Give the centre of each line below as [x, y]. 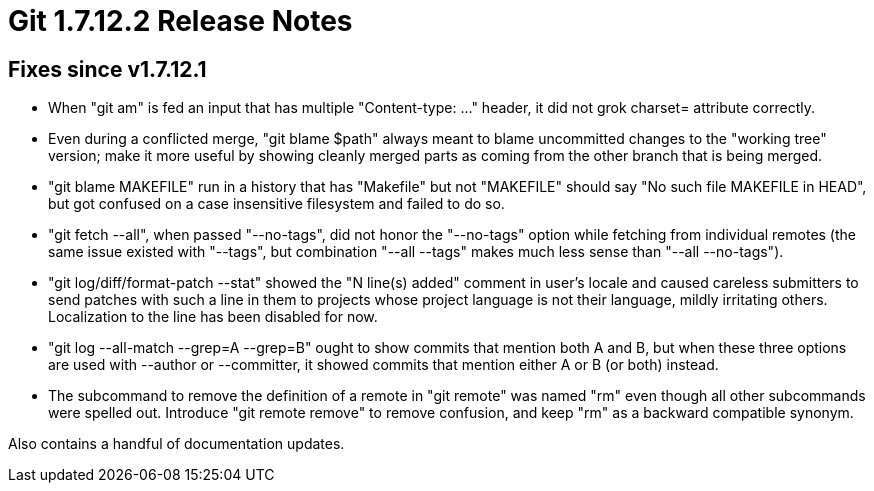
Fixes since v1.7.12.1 [107, 69]
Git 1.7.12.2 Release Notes [180, 21]
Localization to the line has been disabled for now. [213, 317]
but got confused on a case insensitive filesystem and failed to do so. [276, 204]
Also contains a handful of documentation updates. [176, 444]
